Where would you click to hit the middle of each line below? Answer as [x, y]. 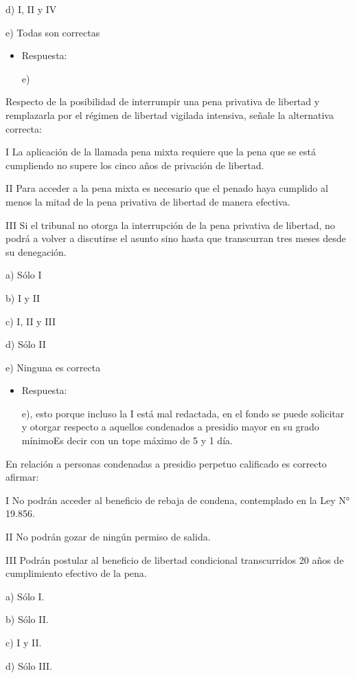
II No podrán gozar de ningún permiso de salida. [108, 537]
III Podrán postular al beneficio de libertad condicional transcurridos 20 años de [175, 559]
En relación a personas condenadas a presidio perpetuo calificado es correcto [166, 463]
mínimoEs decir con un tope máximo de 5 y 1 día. [127, 440]
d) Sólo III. [29, 665]
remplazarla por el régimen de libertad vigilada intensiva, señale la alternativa [170, 114]
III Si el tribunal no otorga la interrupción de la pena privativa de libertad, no [170, 225]
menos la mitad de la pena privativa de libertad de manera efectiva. [148, 201]
